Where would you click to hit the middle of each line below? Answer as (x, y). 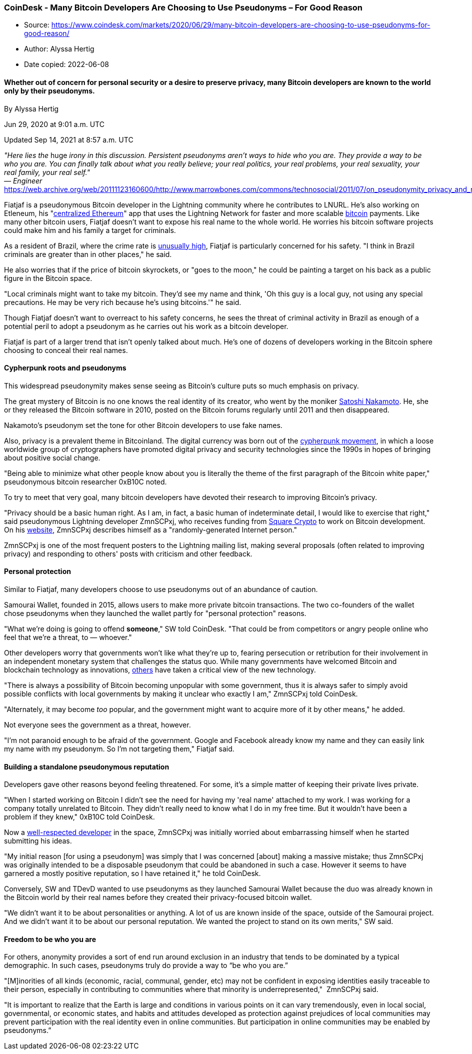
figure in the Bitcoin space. (48, 278)
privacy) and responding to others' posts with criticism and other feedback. (128, 553)
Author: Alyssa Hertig (59, 49)
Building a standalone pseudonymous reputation (87, 766)
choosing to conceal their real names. (66, 350)
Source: (37, 25)
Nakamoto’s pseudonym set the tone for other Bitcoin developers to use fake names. (143, 425)
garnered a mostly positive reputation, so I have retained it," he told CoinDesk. (132, 873)
